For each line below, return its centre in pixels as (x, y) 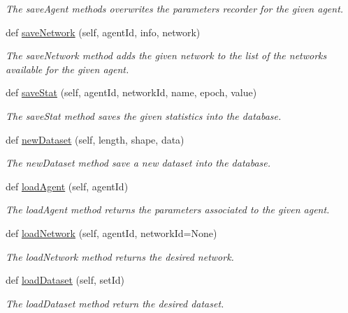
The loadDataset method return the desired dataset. (115, 303)
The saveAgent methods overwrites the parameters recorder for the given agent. (175, 8)
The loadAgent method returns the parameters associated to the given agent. (168, 209)
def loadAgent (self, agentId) (67, 186)
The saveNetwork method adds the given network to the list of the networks (166, 55)
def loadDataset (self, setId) (65, 280)
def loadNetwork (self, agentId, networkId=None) (111, 232)
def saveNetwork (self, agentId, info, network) (103, 32)
